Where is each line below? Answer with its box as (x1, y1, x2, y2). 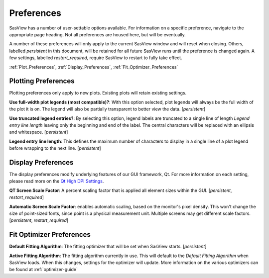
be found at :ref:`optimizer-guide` (9, 267, 78, 273)
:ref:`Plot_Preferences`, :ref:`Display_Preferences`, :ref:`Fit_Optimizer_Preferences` (9, 64, 178, 70)
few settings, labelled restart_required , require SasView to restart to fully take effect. (9, 55, 182, 61)
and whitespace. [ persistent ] (9, 129, 68, 135)
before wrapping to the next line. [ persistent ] (9, 145, 102, 151)
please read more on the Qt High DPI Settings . (9, 178, 104, 184)
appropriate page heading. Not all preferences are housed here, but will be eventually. (9, 31, 186, 37)
